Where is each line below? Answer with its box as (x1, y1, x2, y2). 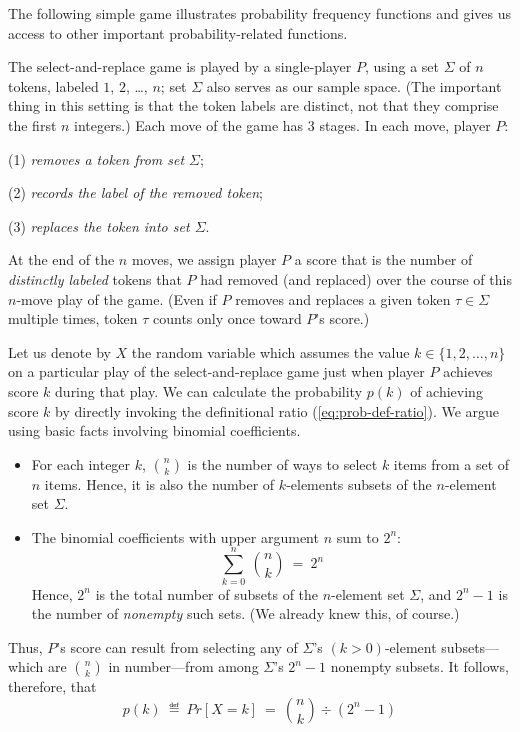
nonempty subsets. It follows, (330, 656, 509, 677)
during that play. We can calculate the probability (55, 380, 363, 401)
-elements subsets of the (286, 473, 432, 494)
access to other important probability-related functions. (8, 22, 348, 43)
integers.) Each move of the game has (74, 114, 304, 135)
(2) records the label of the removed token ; (8, 182, 263, 203)
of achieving (410, 380, 483, 401)
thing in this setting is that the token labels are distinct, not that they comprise (8, 95, 499, 116)
